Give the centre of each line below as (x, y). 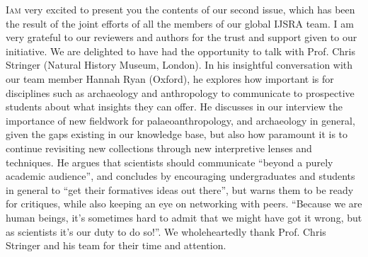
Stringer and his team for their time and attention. (116, 245)
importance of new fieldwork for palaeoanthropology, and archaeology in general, (180, 120)
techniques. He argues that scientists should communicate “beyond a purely (169, 162)
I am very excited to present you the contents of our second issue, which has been (180, 9)
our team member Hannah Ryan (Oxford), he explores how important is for (170, 78)
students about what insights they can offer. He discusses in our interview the (174, 107)
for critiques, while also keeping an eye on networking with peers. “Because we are (184, 204)
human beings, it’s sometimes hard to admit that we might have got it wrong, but (184, 217)
